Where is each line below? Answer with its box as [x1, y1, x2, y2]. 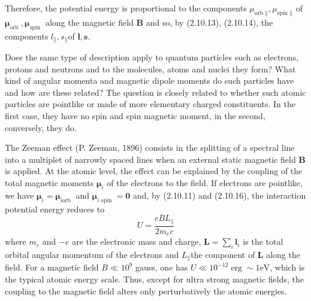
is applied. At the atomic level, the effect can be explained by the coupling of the [5, 165, 303, 177]
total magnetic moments [5, 176, 94, 188]
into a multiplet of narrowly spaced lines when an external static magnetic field [5, 153, 296, 165]
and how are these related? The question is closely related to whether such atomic [5, 86, 306, 98]
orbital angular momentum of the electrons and [5, 248, 179, 260]
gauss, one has [135, 261, 188, 273]
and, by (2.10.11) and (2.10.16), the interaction [132, 188, 306, 201]
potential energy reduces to [5, 202, 105, 215]
